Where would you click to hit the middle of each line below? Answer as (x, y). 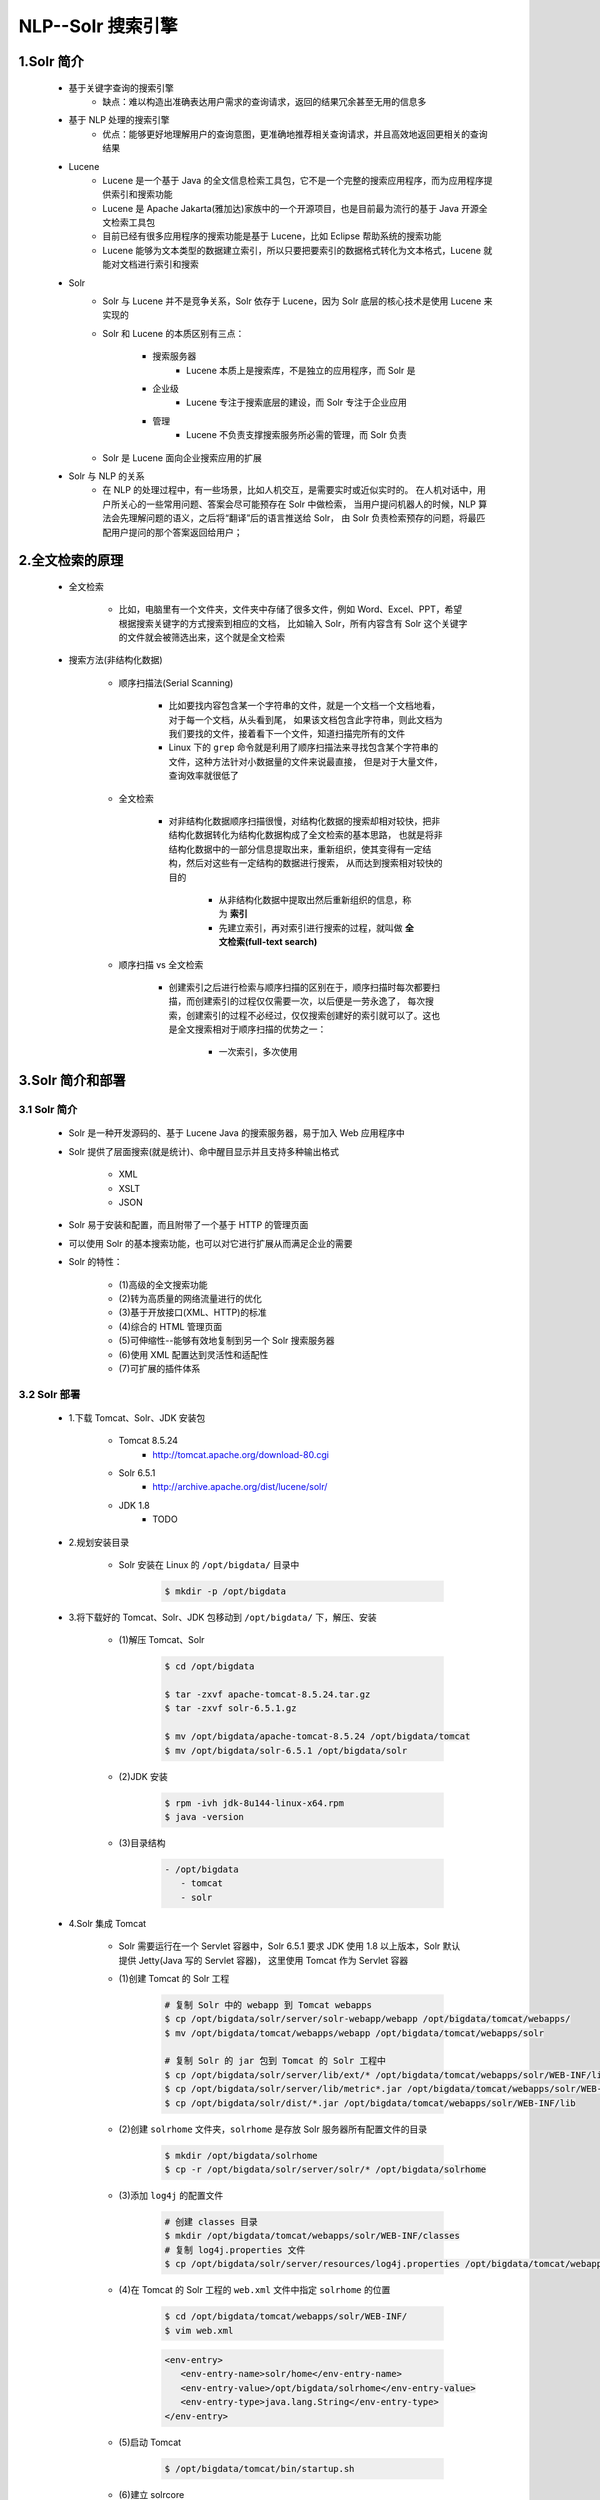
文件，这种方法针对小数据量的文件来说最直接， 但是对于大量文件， (305, 761)
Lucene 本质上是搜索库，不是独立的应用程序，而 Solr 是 (301, 370)
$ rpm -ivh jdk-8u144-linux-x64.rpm (254, 1803)
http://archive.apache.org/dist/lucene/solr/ (240, 1487)
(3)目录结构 (142, 1843)
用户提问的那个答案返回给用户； (176, 532)
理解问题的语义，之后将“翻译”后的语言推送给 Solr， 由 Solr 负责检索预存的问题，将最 (302, 518)
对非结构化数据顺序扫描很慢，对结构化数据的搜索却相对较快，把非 (304, 821)
